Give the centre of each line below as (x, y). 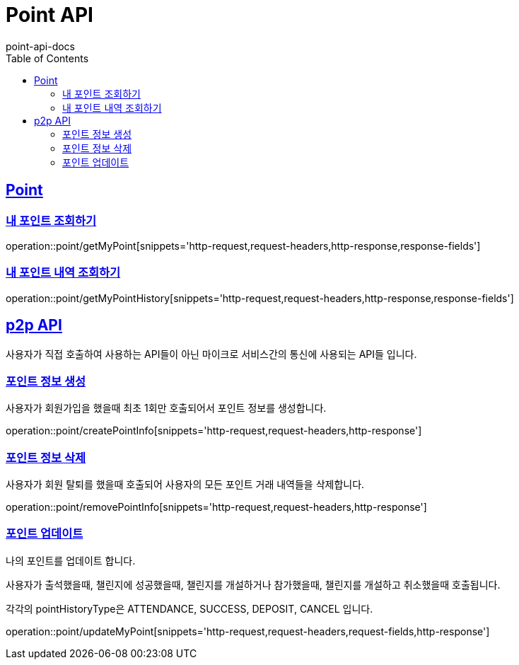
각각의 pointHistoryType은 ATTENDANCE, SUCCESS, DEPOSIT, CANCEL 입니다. (189, 608)
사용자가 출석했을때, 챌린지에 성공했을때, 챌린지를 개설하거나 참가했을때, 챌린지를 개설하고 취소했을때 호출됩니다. (253, 584)
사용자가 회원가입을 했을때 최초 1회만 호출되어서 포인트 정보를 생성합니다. (166, 408)
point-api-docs (40, 46)
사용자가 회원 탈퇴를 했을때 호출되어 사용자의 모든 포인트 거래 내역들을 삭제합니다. (185, 485)
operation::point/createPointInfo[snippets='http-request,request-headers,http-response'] (214, 431)
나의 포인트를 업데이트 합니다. (71, 560)
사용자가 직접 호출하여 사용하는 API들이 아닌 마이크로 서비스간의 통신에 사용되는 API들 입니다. (211, 354)
